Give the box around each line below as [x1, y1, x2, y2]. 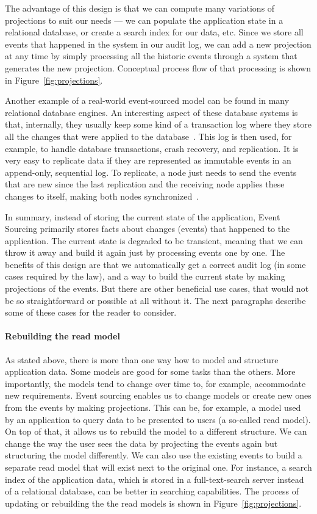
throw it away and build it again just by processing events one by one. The [5, 246, 285, 259]
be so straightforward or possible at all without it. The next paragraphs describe [5, 294, 306, 306]
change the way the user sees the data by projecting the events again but [5, 436, 278, 449]
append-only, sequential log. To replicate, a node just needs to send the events [5, 165, 297, 178]
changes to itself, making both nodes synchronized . [5, 189, 199, 202]
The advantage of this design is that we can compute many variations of [5, 2, 275, 14]
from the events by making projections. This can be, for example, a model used [5, 401, 301, 414]
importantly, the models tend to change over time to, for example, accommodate [5, 377, 306, 389]
